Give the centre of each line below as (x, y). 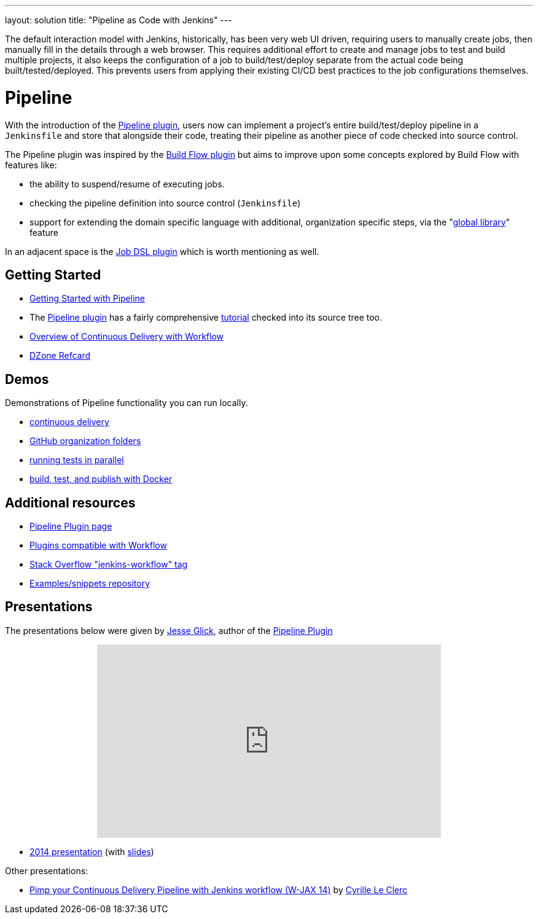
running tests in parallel (77, 460)
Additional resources (70, 503)
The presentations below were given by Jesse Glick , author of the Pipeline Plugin (169, 630)
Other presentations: (47, 870)
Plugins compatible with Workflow (98, 546)
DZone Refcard (60, 356)
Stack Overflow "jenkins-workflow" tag (109, 565)
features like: (31, 165)
